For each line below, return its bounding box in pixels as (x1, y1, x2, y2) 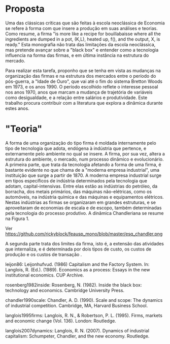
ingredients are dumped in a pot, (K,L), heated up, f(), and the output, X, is (5, 36, 160, 42)
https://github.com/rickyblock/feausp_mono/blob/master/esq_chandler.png (5, 231, 163, 237)
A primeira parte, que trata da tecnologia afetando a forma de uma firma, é (5, 161, 161, 168)
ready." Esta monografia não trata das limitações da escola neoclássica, (5, 41, 156, 47)
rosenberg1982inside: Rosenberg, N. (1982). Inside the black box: (5, 282, 142, 288)
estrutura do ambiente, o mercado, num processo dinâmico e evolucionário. (5, 156, 164, 162)
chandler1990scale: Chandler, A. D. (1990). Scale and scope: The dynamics (5, 297, 163, 303)
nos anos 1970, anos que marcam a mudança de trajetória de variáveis (5, 89, 153, 95)
